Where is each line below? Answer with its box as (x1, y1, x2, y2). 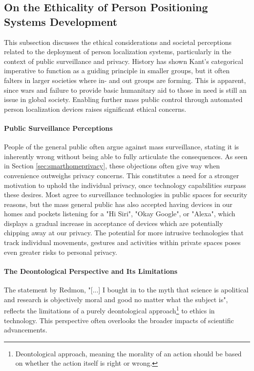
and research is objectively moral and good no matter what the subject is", (4, 294, 228, 304)
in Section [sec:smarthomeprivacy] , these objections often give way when (4, 161, 220, 171)
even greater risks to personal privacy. (4, 247, 117, 257)
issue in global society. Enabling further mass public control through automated (4, 94, 243, 104)
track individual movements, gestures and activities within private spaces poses (4, 237, 241, 247)
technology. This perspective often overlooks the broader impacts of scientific (4, 315, 234, 325)
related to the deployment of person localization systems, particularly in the (4, 46, 232, 57)
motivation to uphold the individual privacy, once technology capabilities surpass (4, 180, 246, 190)
